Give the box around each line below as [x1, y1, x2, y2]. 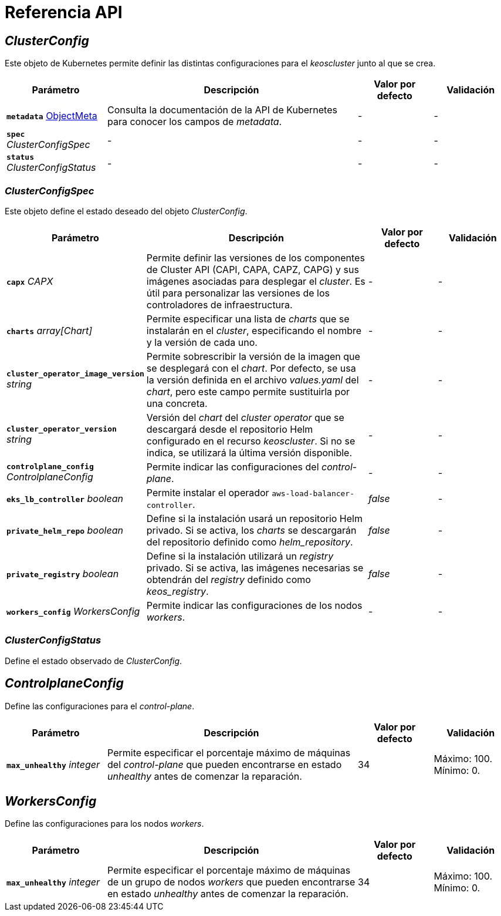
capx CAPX [6, 275, 53, 287]
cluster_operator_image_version [6, 369, 144, 379]
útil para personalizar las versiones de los [146, 287, 330, 299]
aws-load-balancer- [272, 489, 355, 498]
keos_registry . [146, 585, 209, 597]
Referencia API [5, 2, 123, 22]
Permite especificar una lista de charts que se [146, 312, 350, 325]
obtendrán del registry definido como [146, 573, 311, 585]
